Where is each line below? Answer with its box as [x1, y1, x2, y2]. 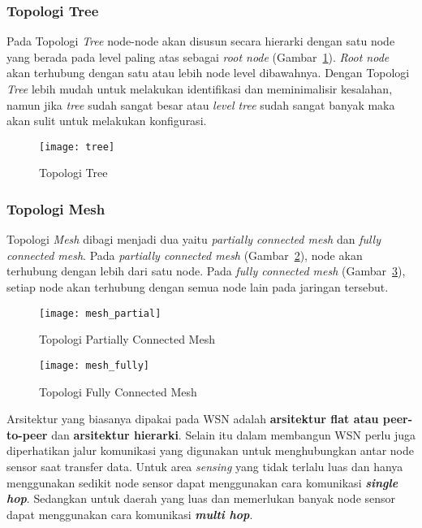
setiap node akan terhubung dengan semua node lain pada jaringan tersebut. [6, 279, 389, 296]
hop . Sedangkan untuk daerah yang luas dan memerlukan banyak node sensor [6, 490, 396, 507]
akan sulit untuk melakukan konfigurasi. [6, 112, 207, 129]
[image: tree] [39, 141, 115, 153]
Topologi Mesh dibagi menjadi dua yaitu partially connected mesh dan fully [6, 231, 381, 248]
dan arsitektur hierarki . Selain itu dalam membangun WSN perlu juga [51, 426, 416, 443]
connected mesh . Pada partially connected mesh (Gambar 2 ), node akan [6, 246, 363, 263]
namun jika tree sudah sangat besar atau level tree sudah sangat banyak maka [6, 96, 395, 113]
